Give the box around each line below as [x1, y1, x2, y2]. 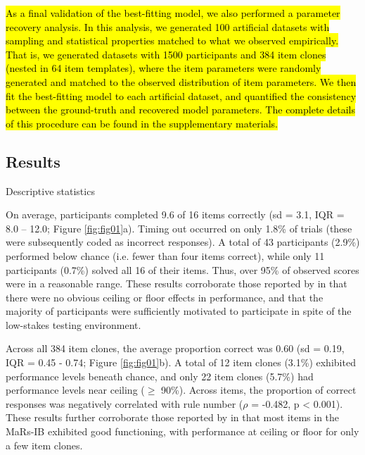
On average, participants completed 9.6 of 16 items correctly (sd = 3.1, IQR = [6, 207, 345, 222]
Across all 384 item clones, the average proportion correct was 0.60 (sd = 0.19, [6, 341, 345, 356]
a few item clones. [6, 437, 83, 452]
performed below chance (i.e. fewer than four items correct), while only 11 [6, 248, 325, 263]
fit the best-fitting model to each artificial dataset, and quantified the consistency [6, 88, 357, 103]
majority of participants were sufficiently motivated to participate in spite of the [6, 304, 352, 318]
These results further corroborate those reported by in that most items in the [6, 410, 340, 425]
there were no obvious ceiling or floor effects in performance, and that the [6, 289, 324, 304]
